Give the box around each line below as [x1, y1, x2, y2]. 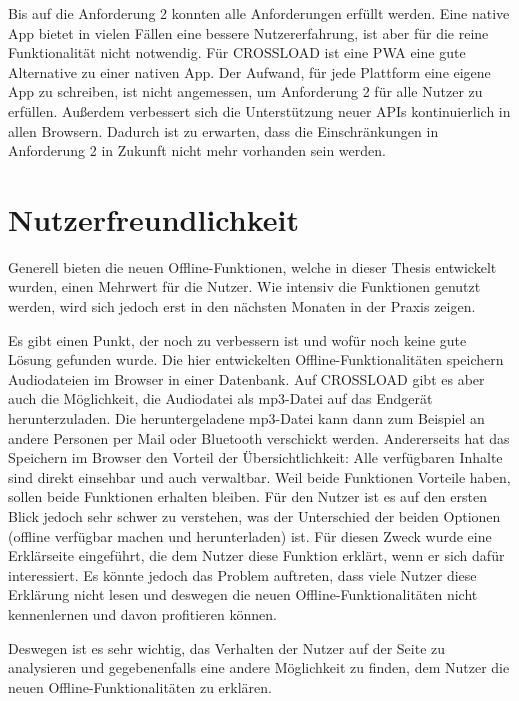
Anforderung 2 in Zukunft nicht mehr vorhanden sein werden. [8, 140, 386, 161]
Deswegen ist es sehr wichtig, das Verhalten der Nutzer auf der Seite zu [8, 637, 446, 658]
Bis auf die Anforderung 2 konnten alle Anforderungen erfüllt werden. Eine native [8, 3, 510, 23]
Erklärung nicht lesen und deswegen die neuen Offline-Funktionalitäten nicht [8, 584, 478, 605]
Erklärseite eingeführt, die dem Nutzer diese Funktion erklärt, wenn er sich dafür [8, 545, 505, 566]
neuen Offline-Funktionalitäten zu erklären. [8, 676, 272, 697]
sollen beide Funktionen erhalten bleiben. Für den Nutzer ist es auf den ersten [8, 486, 487, 507]
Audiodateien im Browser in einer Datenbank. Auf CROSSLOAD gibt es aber [8, 368, 485, 389]
